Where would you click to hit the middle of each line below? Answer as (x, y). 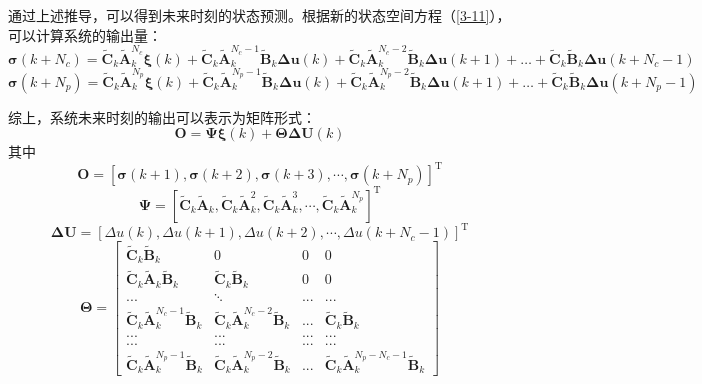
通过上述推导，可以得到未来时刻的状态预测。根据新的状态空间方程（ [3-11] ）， (259, 15)
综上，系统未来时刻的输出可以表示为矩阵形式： (162, 116)
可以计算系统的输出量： (85, 34)
